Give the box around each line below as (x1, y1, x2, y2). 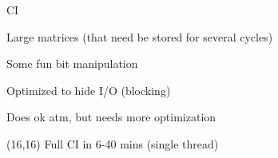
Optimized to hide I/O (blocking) (6, 81, 171, 98)
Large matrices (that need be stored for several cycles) (6, 28, 273, 45)
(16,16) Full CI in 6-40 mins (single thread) (6, 135, 219, 152)
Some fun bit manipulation (6, 55, 138, 72)
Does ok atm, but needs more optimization (6, 109, 216, 125)
